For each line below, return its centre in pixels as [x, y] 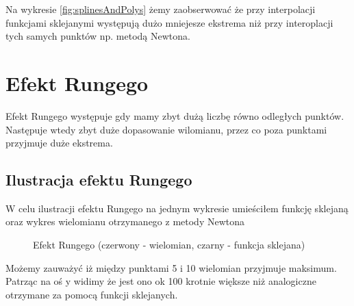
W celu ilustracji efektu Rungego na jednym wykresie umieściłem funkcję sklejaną [177, 208]
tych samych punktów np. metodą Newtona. [98, 36]
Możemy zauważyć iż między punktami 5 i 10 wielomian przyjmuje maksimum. [171, 267]
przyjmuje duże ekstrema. [59, 143]
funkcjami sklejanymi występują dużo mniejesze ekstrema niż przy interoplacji [169, 22]
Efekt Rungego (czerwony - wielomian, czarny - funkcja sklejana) [169, 245]
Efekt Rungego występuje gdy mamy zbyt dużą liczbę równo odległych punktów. [175, 115]
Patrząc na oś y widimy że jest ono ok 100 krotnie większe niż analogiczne [161, 281]
